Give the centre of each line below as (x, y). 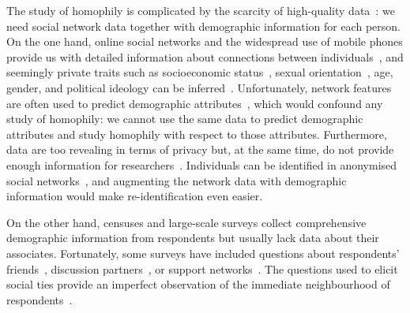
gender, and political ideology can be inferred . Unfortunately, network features (199, 87)
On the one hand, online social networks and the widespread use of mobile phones (205, 41)
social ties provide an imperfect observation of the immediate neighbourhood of (198, 284)
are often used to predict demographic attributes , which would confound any (195, 103)
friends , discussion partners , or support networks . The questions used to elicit (202, 268)
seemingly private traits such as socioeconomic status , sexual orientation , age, (200, 72)
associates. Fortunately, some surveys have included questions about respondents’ (203, 253)
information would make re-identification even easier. (135, 196)
